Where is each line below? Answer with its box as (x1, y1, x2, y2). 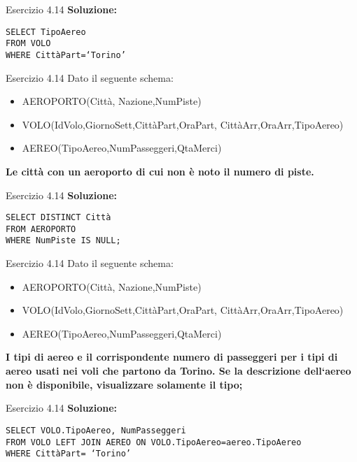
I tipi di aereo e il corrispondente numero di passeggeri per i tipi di (6, 349, 338, 364)
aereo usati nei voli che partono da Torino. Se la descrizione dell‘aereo (6, 363, 351, 378)
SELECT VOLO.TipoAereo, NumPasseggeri (6, 425, 186, 435)
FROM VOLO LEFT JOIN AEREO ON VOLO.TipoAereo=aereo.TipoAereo (6, 437, 302, 447)
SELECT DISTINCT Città (6, 212, 111, 223)
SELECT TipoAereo (6, 27, 86, 37)
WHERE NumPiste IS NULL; (6, 236, 121, 246)
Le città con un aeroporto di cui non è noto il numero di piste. (6, 164, 314, 178)
